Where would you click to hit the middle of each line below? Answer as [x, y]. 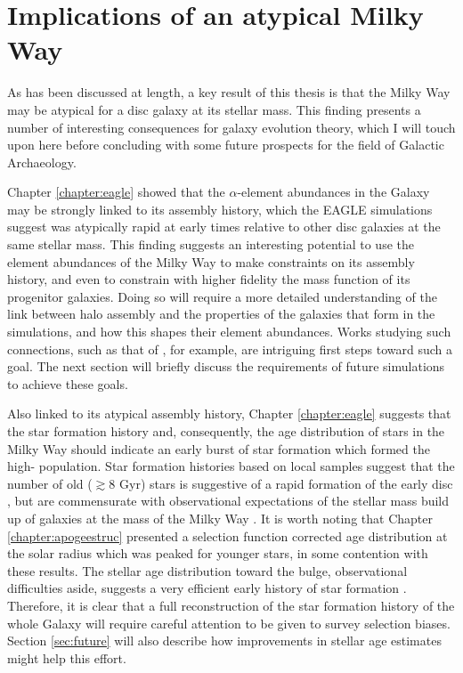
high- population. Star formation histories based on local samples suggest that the [231, 466]
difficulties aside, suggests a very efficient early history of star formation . [207, 588]
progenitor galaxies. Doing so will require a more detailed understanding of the [222, 296]
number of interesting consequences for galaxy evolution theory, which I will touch [231, 127]
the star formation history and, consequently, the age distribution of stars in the [226, 431]
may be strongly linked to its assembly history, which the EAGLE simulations [220, 209]
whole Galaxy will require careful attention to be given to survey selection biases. [229, 623]
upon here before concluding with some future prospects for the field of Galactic [226, 145]
